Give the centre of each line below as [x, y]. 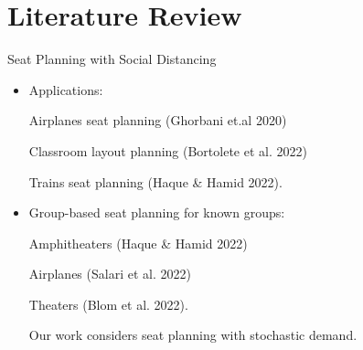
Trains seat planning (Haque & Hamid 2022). [155, 181]
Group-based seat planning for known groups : [157, 212]
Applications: [66, 89]
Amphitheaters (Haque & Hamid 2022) [138, 243]
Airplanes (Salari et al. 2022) [110, 274]
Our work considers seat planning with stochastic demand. [193, 335]
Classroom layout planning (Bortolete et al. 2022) [168, 150]
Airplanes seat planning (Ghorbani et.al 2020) [158, 120]
